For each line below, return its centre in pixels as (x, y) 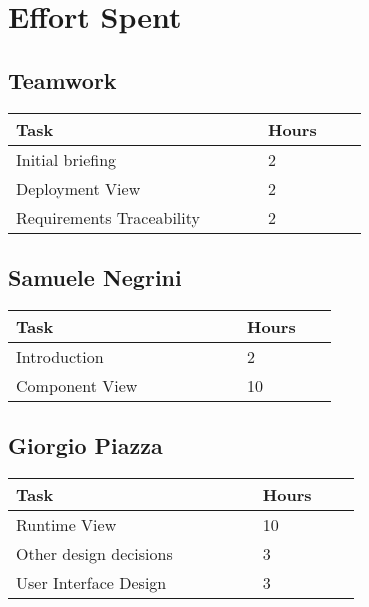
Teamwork (62, 79)
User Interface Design (91, 582)
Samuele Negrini (95, 276)
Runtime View (66, 524)
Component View (77, 385)
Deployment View (78, 188)
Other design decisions (94, 553)
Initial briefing (66, 159)
